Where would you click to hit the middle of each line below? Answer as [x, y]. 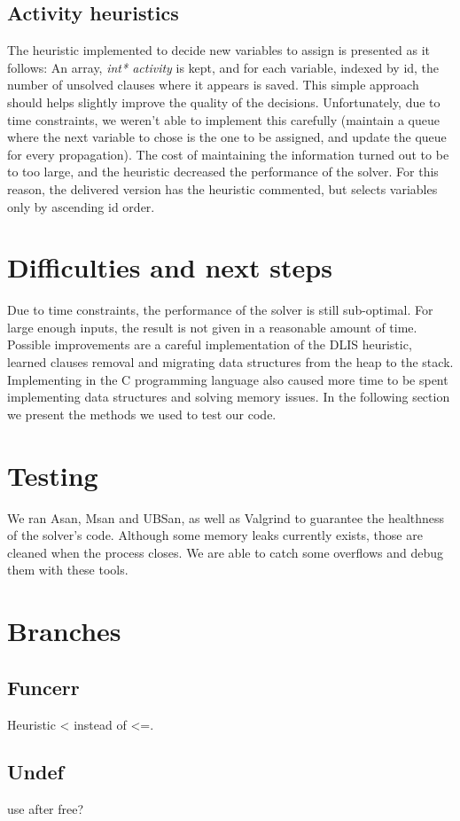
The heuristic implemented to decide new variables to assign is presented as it [218, 50]
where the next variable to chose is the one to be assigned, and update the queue [227, 137]
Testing [53, 475]
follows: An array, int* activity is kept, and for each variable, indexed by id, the [223, 67]
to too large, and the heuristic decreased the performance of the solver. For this [223, 172]
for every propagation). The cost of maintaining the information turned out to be [228, 154]
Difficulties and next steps [170, 267]
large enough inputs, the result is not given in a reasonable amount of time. [212, 327]
